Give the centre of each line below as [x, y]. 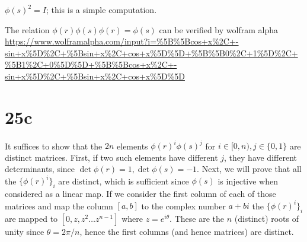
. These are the [197, 219]
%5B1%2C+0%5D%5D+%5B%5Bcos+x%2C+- [91, 64]
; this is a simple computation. [101, 9]
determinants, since [40, 169]
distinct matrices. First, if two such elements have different [111, 157]
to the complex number [183, 206]
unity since [25, 232]
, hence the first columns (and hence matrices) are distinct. [187, 232]
